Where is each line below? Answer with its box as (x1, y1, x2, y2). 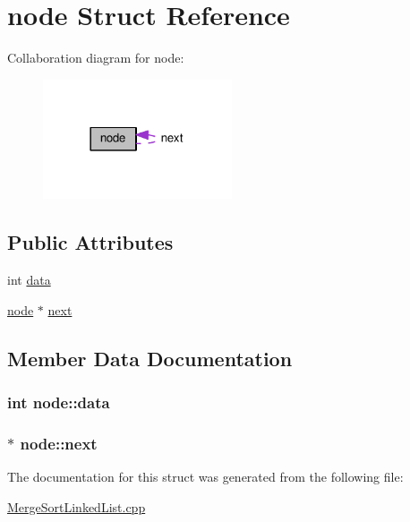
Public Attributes (7, 228, 174, 256)
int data (7, 270, 51, 288)
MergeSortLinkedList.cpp (7, 497, 146, 516)
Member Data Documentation (7, 344, 293, 372)
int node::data (7, 390, 110, 413)
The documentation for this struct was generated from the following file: (7, 466, 404, 485)
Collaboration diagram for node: (7, 48, 184, 67)
